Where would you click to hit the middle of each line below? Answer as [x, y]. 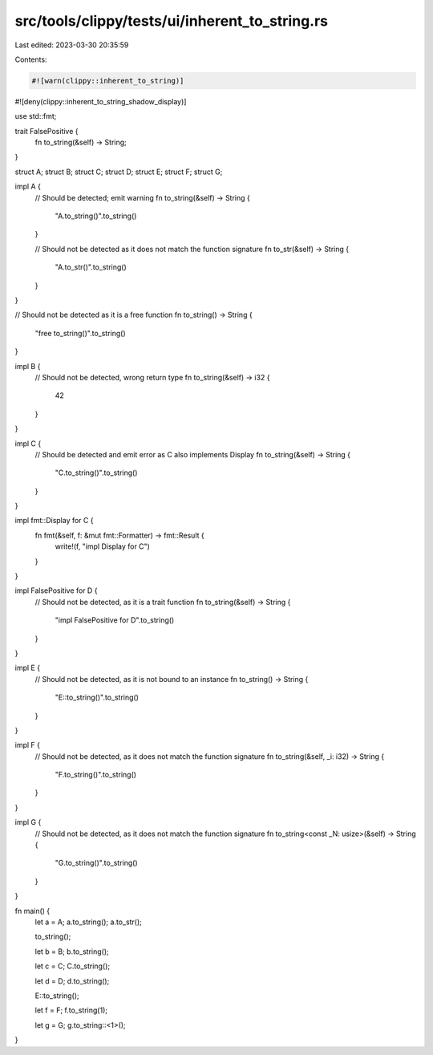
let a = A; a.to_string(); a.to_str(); [88, 922]
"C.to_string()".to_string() [96, 473]
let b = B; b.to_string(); [72, 952]
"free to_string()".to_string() [80, 333]
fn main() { [32, 911]
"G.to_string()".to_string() [96, 863]
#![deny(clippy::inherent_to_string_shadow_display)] [101, 101]
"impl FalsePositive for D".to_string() [115, 620]
